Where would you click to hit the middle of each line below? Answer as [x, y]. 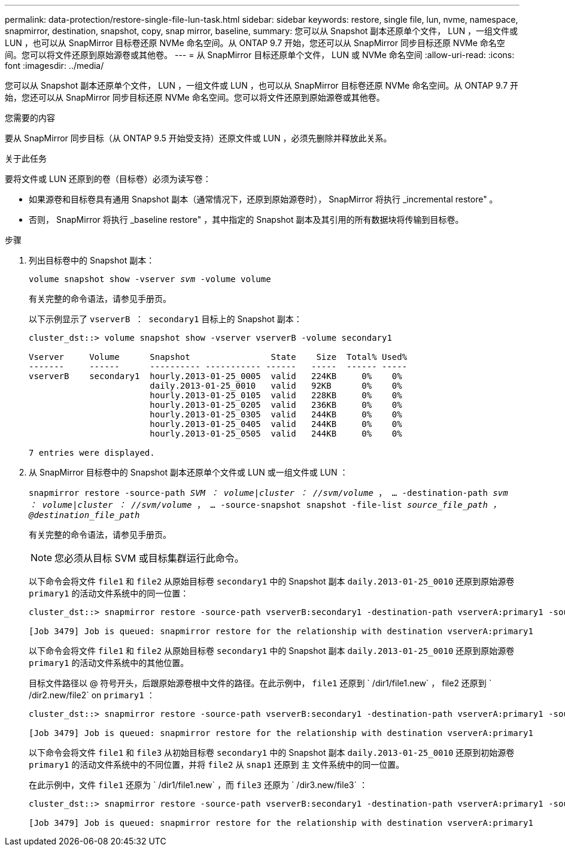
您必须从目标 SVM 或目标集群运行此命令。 [149, 558]
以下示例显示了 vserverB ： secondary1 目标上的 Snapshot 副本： [165, 319]
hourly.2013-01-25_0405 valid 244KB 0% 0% [276, 424]
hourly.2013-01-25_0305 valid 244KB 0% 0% [276, 414]
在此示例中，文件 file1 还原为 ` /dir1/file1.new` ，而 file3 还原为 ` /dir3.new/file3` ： [198, 785]
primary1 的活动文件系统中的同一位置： [109, 593]
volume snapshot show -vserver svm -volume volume [150, 279]
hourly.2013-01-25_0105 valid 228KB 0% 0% [276, 395]
